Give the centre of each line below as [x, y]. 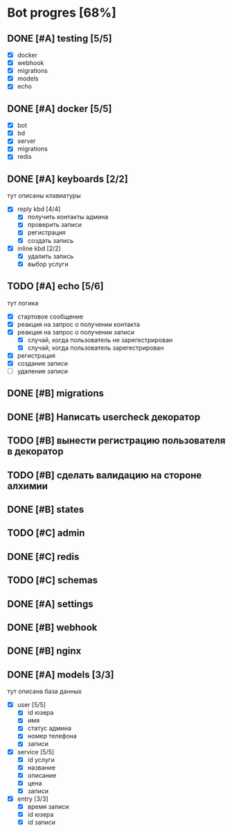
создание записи [42, 363]
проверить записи [54, 225]
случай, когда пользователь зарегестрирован [96, 348]
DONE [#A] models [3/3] [61, 674]
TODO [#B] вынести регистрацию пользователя [116, 441]
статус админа [49, 728]
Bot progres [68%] [62, 13]
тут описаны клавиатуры [44, 196]
